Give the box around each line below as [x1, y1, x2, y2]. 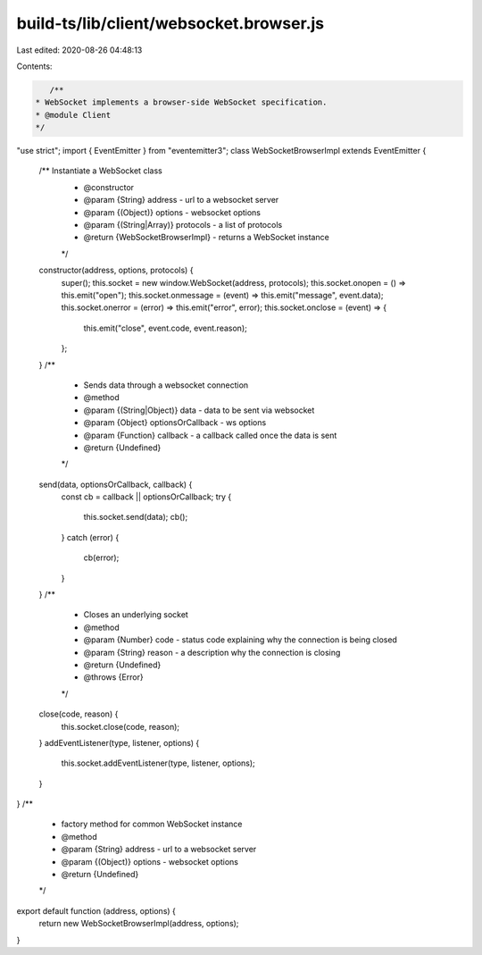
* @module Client [35, 110, 112, 120]
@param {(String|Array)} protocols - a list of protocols [83, 220, 283, 230]
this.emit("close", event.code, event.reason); [83, 323, 247, 333]
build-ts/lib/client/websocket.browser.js [16, 13, 325, 33]
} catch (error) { [61, 532, 120, 542]
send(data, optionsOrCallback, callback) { [38, 479, 193, 490]
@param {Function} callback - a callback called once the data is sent [83, 430, 337, 440]
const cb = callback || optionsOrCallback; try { [61, 491, 232, 502]
